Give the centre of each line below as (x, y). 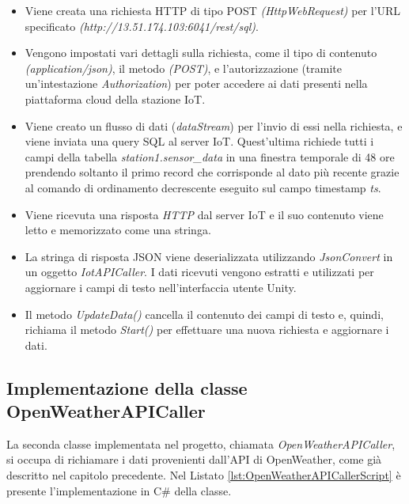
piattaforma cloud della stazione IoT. (115, 99)
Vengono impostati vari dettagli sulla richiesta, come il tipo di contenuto (201, 53)
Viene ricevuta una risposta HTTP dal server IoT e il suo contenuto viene (204, 214)
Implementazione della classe (127, 387)
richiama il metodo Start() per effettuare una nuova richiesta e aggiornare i (207, 330)
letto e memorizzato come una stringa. (118, 230)
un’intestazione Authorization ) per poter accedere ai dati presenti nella (196, 83)
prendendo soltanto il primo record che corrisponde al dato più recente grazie (212, 172)
